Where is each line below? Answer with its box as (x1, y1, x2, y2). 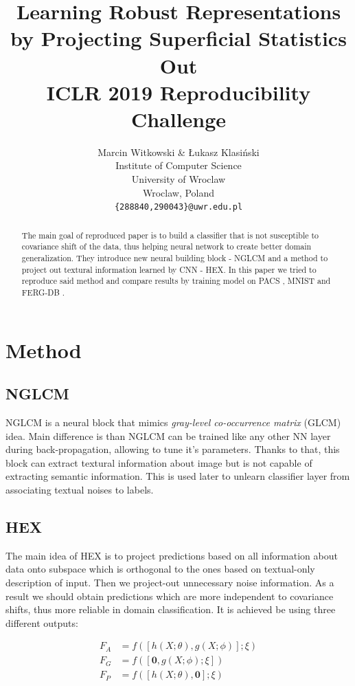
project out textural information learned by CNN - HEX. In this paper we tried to (21, 263, 317, 275)
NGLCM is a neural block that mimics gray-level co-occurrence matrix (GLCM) (5, 415, 341, 430)
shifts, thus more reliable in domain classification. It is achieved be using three (5, 602, 336, 617)
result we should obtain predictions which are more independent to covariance (5, 588, 334, 603)
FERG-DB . (21, 286, 65, 298)
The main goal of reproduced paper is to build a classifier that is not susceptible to (21, 229, 319, 241)
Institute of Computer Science (115, 158, 242, 173)
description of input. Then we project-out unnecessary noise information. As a (5, 575, 334, 589)
